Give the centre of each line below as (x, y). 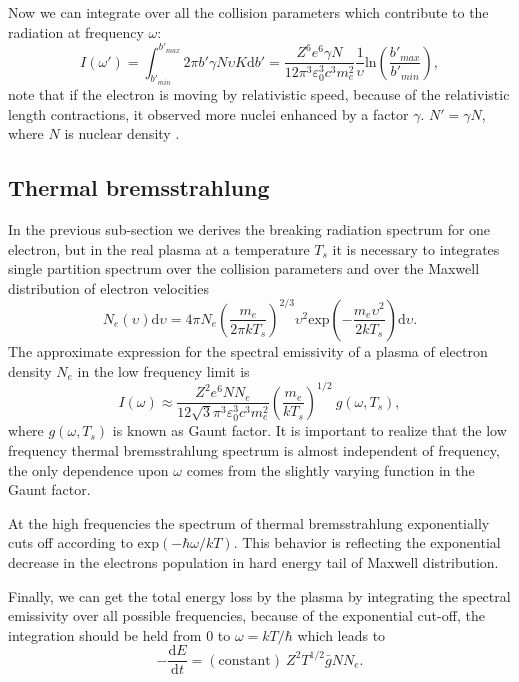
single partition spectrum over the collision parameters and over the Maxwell (244, 268)
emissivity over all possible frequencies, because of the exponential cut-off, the (246, 615)
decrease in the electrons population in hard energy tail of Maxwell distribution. (253, 561)
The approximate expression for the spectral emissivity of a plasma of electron (248, 350)
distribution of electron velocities (108, 287)
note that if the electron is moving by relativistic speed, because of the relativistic (259, 94)
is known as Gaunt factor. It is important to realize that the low (309, 430)
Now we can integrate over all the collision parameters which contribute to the (248, 12)
